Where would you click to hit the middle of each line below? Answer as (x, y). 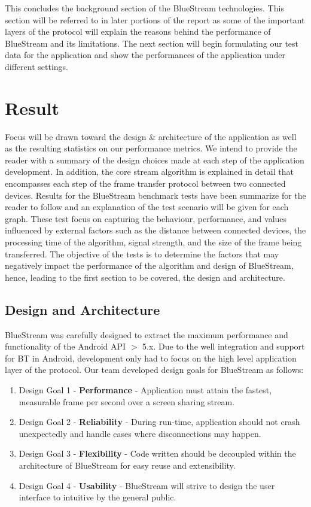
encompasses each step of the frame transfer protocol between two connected (145, 183)
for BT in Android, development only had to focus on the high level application (151, 358)
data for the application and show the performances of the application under (145, 55)
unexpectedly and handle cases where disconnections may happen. (140, 433)
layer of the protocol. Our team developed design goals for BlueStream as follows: (154, 370)
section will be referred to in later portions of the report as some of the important (155, 19)
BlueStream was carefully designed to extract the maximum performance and (147, 334)
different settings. (36, 66)
